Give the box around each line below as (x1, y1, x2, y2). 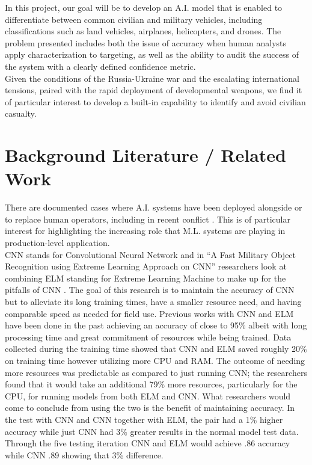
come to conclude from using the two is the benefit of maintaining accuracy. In (5, 401, 295, 414)
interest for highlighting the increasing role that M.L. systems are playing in (5, 224, 286, 237)
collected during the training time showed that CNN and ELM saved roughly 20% (5, 342, 307, 355)
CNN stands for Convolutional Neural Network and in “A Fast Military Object (5, 248, 296, 260)
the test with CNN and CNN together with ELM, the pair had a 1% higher (5, 413, 283, 425)
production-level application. (5, 236, 110, 249)
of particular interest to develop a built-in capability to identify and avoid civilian (5, 95, 306, 108)
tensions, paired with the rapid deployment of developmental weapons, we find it (5, 84, 302, 96)
